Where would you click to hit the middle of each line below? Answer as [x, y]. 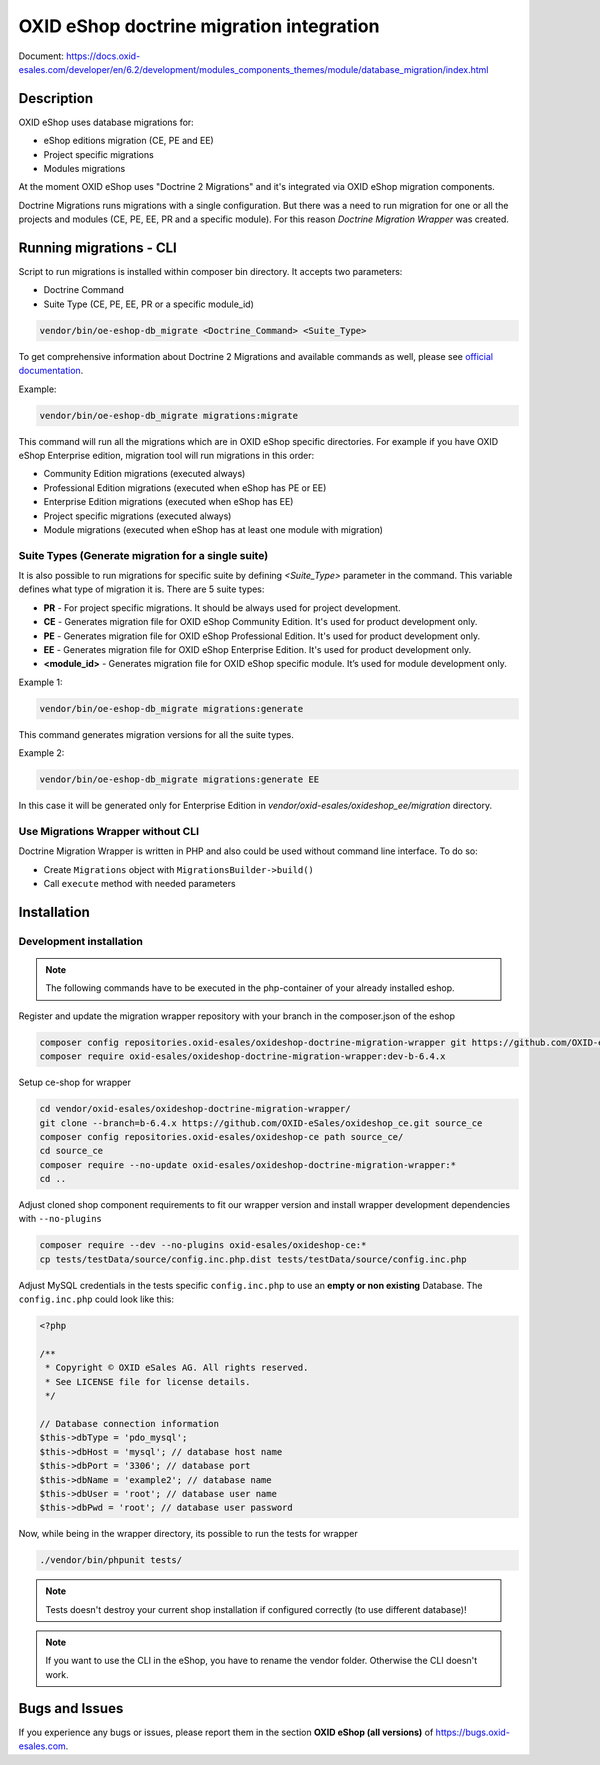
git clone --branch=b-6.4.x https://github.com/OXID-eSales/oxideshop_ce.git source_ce [261, 1123]
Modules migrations [84, 169]
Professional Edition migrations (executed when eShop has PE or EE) [185, 487]
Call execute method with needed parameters [139, 884]
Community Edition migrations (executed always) [144, 474]
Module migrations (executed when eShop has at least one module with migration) [213, 529]
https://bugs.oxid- [472, 1732]
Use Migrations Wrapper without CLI [109, 831]
